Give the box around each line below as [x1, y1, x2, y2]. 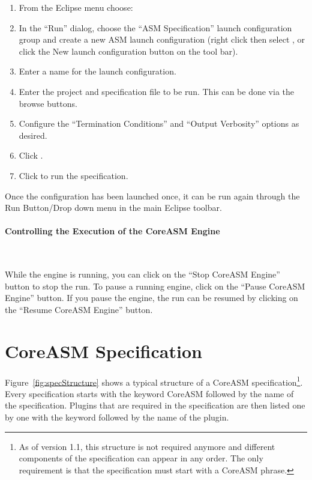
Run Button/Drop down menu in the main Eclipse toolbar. [5, 201, 222, 214]
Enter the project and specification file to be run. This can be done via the [19, 85, 295, 97]
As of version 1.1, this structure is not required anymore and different [19, 440, 275, 452]
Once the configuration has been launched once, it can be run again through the [5, 189, 300, 202]
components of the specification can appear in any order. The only [19, 452, 263, 464]
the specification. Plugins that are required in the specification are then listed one [5, 399, 305, 412]
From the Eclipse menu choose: [19, 1, 133, 13]
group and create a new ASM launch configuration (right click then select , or [19, 33, 305, 46]
